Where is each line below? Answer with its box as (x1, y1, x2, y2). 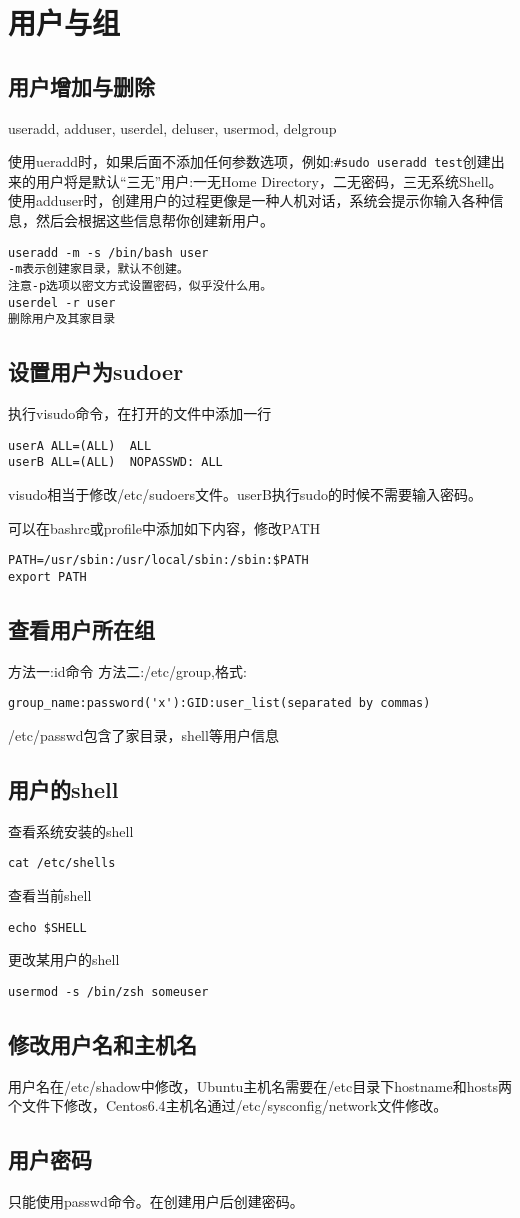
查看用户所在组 (8, 613, 155, 644)
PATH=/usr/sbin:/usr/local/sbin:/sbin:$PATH (8, 553, 309, 568)
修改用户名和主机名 (8, 1028, 197, 1059)
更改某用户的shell (8, 949, 120, 970)
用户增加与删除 (8, 70, 155, 101)
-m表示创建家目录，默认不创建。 (8, 262, 189, 277)
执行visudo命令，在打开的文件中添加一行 (8, 403, 272, 424)
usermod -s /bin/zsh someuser (8, 984, 209, 999)
